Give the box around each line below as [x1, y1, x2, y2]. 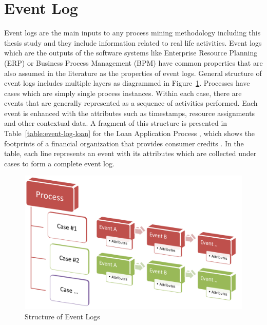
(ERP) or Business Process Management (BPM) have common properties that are [4, 57, 263, 68]
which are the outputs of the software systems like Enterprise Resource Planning [4, 47, 258, 58]
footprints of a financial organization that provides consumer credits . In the [4, 138, 244, 148]
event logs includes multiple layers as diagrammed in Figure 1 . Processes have [4, 78, 250, 88]
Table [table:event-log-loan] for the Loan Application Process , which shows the [4, 128, 255, 139]
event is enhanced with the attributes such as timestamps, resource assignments [4, 107, 255, 118]
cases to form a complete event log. [4, 158, 115, 168]
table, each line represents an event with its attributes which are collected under [4, 148, 257, 159]
